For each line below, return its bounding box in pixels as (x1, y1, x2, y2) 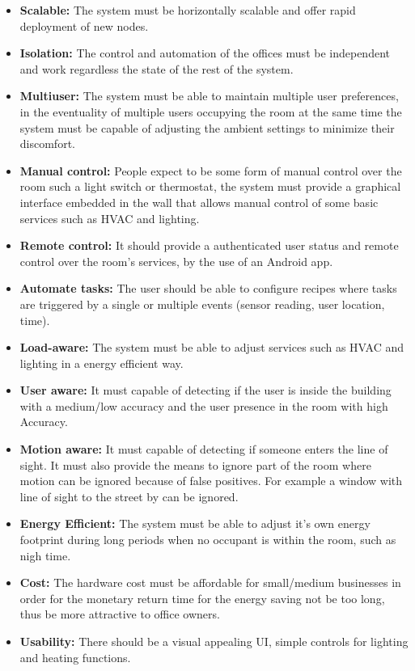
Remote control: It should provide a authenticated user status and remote (19, 237, 399, 254)
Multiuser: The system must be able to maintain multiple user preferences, (19, 87, 399, 104)
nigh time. (19, 547, 71, 563)
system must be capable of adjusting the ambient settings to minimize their (19, 119, 395, 136)
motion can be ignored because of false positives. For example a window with (19, 472, 403, 489)
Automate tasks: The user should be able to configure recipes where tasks (19, 280, 397, 297)
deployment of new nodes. (19, 17, 149, 34)
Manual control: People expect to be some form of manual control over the (19, 162, 402, 179)
